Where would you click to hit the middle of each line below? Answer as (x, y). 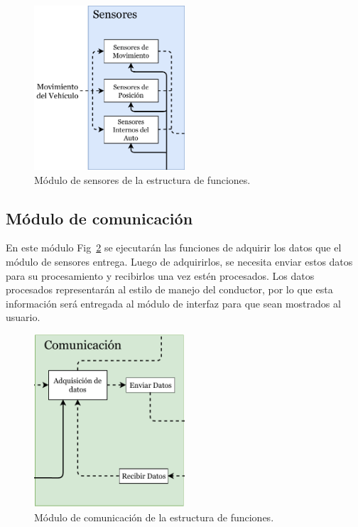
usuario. (23, 317)
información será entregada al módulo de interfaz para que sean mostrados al (173, 303)
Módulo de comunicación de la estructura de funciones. (154, 517)
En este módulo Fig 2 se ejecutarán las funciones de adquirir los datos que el (174, 248)
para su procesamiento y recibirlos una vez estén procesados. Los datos (160, 275)
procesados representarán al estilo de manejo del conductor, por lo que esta (169, 289)
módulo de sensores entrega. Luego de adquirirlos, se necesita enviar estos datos (179, 262)
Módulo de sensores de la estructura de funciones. (142, 179)
